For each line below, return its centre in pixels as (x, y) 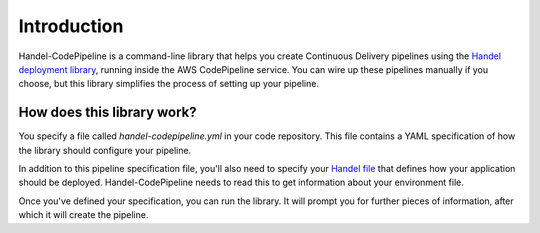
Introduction (71, 26)
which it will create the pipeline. (83, 215)
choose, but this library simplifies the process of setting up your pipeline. (169, 84)
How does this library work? (107, 112)
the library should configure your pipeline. (105, 150)
